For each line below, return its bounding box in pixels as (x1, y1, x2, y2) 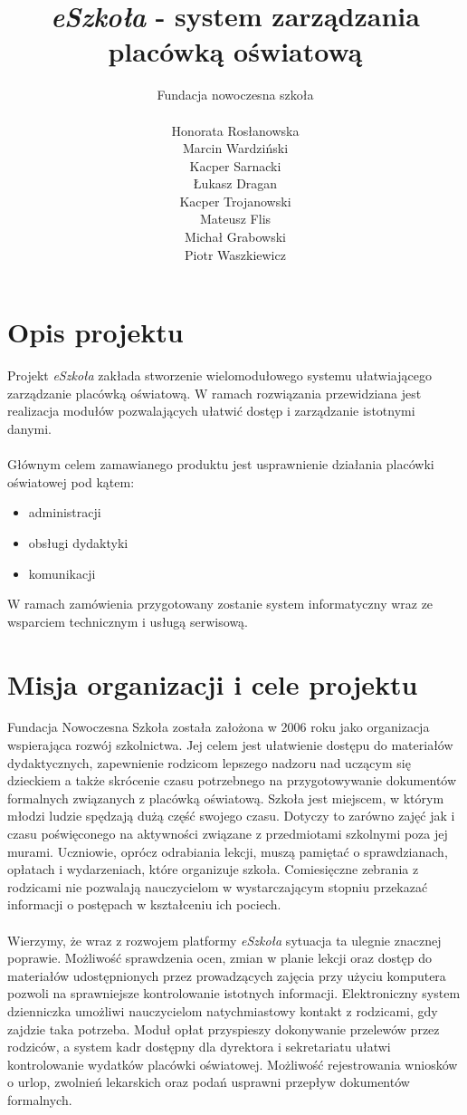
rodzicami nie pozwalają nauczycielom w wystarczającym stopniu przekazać (7, 877, 428, 896)
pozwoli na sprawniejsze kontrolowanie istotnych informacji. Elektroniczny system (7, 984, 461, 1003)
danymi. (7, 418, 52, 437)
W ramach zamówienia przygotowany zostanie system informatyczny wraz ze (7, 594, 434, 613)
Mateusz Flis (199, 209, 272, 228)
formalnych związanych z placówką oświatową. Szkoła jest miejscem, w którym (7, 788, 444, 807)
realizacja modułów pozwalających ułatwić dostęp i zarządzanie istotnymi (7, 401, 415, 420)
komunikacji (28, 563, 96, 582)
